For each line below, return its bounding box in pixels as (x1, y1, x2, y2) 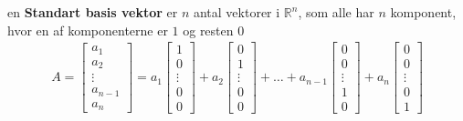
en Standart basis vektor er (7, 3, 178, 21)
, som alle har (298, 3, 374, 21)
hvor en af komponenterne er (7, 20, 168, 39)
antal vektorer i (193, 3, 280, 21)
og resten (183, 20, 234, 39)
